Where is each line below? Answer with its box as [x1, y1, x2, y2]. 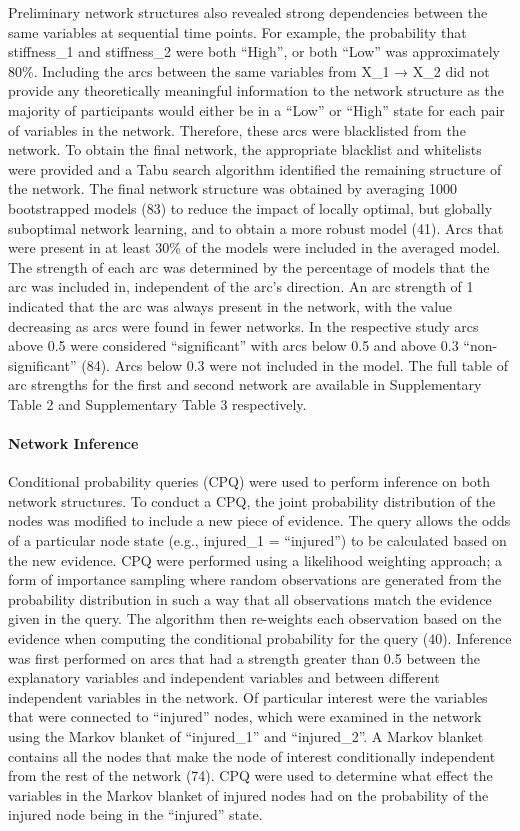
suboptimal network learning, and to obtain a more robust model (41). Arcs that [8, 217, 504, 238]
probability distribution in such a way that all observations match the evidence [8, 588, 492, 609]
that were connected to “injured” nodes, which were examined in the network [8, 706, 482, 727]
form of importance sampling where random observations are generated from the [8, 569, 502, 590]
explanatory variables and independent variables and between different [8, 667, 440, 688]
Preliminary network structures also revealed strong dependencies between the [8, 2, 488, 22]
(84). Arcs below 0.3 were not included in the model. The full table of [81, 354, 508, 375]
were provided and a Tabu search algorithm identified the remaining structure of [8, 158, 502, 179]
